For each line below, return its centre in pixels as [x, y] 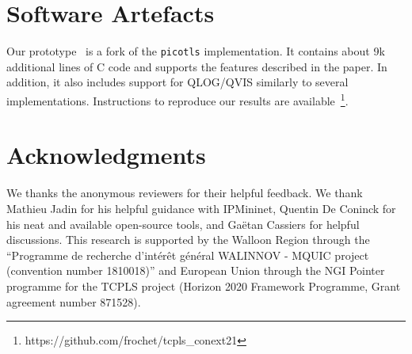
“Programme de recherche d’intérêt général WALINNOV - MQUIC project [188, 255]
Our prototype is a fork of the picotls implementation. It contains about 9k [196, 51]
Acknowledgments [106, 155]
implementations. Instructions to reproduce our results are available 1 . [177, 99]
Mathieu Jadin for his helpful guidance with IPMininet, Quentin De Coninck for [201, 208]
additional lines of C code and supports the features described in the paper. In [197, 66]
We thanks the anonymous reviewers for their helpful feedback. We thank [185, 193]
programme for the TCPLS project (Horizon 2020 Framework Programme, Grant [204, 285]
